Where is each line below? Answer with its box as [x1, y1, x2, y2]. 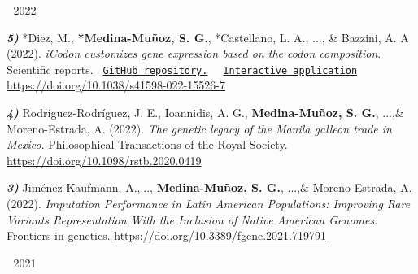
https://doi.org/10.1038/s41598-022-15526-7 [7, 76, 225, 94]
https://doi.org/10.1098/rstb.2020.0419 [7, 151, 202, 168]
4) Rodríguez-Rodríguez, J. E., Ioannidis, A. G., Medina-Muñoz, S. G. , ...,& [7, 104, 404, 121]
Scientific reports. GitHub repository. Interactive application [7, 60, 358, 77]
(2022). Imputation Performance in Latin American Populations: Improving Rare [7, 195, 411, 211]
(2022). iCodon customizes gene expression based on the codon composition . [7, 45, 381, 62]
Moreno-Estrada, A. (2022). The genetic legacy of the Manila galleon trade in [7, 120, 392, 137]
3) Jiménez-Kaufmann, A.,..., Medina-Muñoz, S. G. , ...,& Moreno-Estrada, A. [7, 179, 412, 196]
